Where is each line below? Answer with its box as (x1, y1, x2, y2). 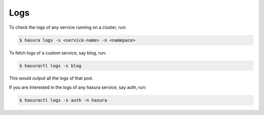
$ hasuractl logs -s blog (19, 63, 82, 68)
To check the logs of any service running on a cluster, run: (9, 24, 127, 30)
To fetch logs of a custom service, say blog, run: (9, 50, 107, 56)
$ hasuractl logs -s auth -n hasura (19, 97, 108, 103)
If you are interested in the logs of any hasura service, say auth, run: (9, 84, 147, 90)
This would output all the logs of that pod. (9, 76, 93, 81)
